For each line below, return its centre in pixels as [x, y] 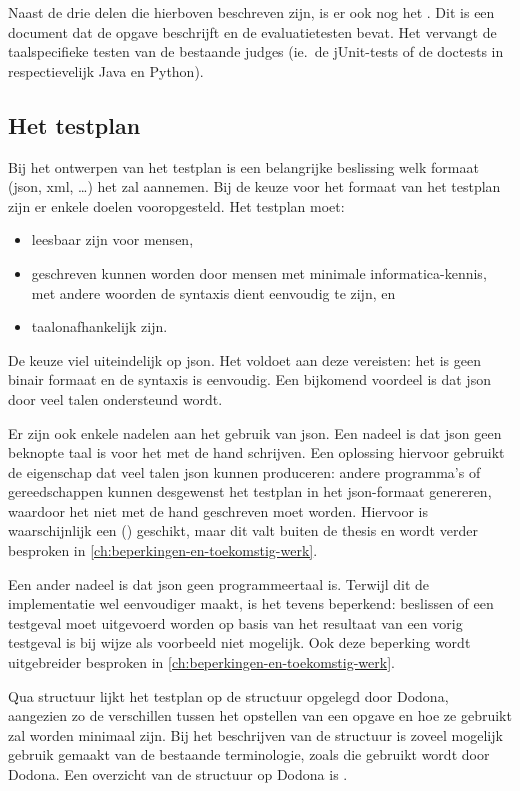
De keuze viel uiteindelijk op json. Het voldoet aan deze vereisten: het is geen [244, 359]
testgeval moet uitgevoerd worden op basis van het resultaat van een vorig [235, 622]
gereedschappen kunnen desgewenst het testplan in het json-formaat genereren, [250, 491]
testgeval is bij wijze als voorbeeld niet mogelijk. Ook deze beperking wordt [239, 642]
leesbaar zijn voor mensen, [112, 239]
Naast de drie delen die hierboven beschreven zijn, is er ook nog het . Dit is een [251, 12]
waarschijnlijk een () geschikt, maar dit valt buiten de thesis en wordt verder [243, 530]
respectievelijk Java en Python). [106, 70]
